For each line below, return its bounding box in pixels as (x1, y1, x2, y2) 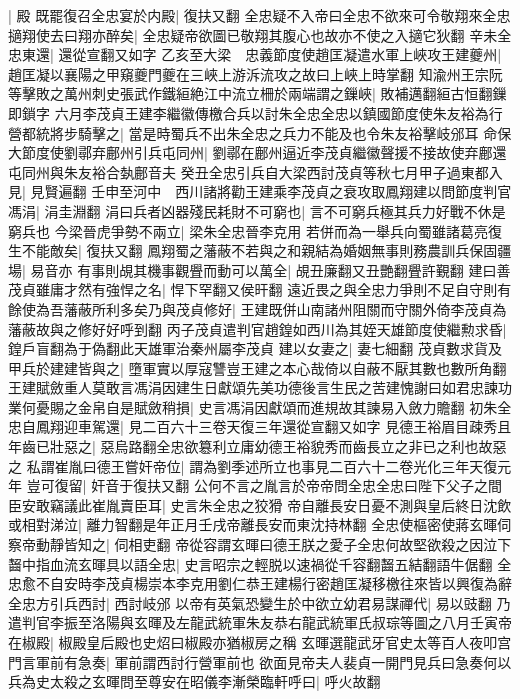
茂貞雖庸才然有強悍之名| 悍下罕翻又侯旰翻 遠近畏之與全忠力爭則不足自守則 (8, 279, 498, 300)
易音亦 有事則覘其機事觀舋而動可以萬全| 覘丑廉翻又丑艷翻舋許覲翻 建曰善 (30, 259, 511, 280)
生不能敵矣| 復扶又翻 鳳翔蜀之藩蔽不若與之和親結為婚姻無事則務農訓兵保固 (8, 240, 498, 261)
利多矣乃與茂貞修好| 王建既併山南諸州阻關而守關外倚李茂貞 (105, 298, 493, 319)
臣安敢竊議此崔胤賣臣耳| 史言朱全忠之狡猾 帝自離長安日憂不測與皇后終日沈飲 (8, 494, 512, 515)
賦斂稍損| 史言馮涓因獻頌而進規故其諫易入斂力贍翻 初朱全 (133, 396, 512, 417)
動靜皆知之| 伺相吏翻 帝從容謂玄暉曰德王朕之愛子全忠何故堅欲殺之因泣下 (35, 534, 512, 555)
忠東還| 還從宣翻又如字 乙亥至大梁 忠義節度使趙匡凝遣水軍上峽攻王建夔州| (8, 44, 502, 65)
